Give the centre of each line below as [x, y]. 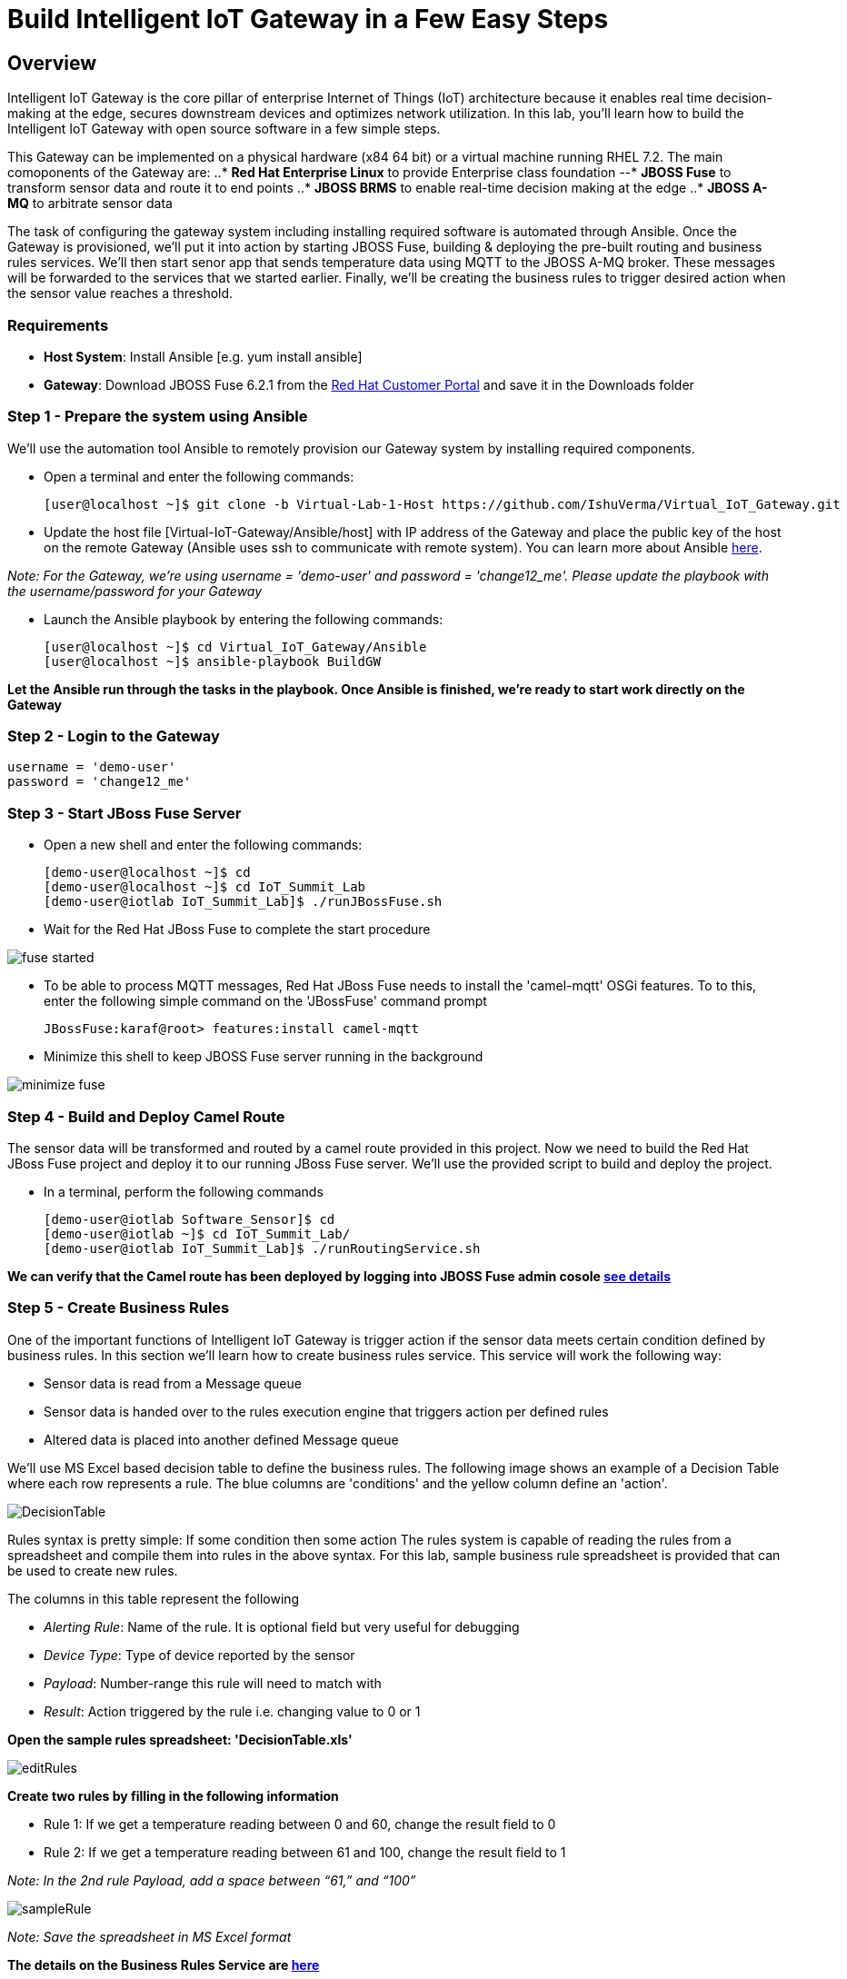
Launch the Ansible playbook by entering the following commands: [244, 619]
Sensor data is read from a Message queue [173, 1383]
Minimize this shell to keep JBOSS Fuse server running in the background [264, 1057]
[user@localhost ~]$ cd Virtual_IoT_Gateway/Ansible [235, 646]
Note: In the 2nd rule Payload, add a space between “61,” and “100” [212, 1880]
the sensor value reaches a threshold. [120, 293]
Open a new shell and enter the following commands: [203, 845]
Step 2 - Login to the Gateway [114, 736]
